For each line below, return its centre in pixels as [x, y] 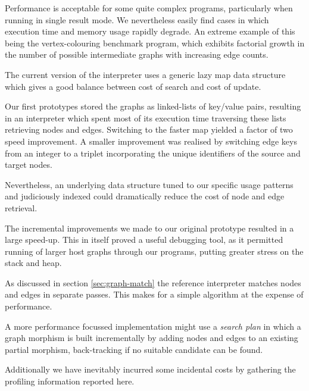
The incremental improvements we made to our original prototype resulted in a [149, 228]
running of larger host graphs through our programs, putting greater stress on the [154, 251]
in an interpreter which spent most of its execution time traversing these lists [146, 118]
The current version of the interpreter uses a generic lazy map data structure [145, 74]
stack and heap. [33, 263]
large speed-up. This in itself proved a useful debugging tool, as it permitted [144, 240]
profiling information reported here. [70, 381]
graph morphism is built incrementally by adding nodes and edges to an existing [152, 338]
